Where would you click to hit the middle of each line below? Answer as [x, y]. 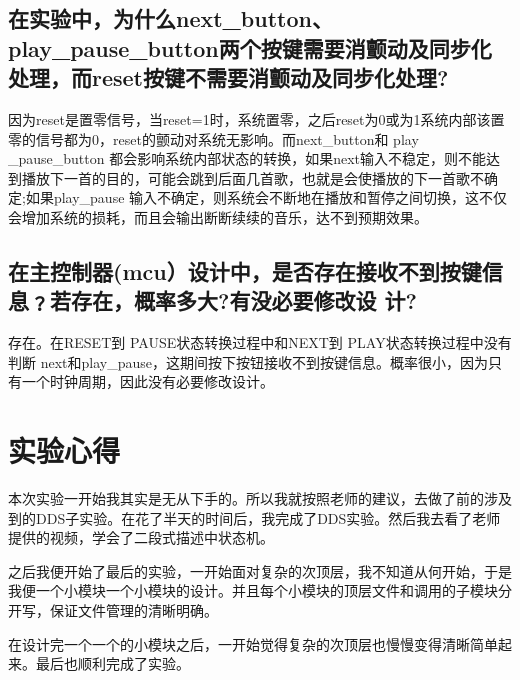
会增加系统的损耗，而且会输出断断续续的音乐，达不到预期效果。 [218, 216]
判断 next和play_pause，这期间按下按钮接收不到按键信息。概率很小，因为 [248, 361]
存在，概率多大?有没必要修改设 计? [243, 300]
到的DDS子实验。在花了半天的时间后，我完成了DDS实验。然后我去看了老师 [254, 517]
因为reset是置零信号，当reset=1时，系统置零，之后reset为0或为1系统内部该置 [256, 118]
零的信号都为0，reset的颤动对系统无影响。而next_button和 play [213, 138]
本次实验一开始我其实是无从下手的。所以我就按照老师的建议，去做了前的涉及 [260, 498]
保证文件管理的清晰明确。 [133, 610]
